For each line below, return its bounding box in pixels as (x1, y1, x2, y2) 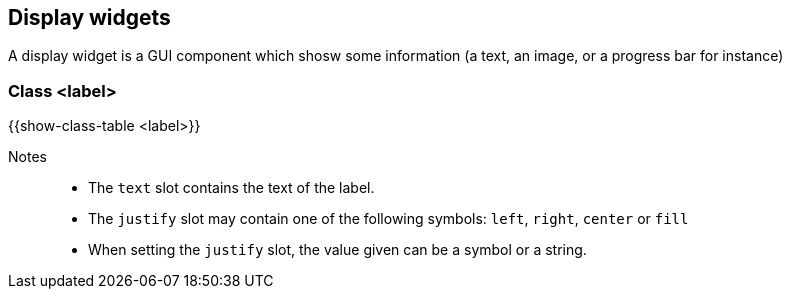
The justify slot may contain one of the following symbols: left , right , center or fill (88, 210, 689, 228)
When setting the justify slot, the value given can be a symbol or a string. (88, 241, 587, 259)
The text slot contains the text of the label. (88, 179, 375, 197)
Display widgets (8, 5, 171, 30)
